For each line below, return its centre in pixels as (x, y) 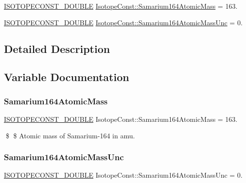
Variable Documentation (67, 77)
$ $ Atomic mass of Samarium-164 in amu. (70, 135)
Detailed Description (57, 48)
